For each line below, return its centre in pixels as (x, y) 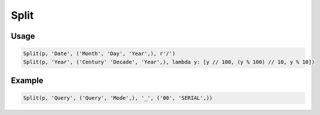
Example (27, 80)
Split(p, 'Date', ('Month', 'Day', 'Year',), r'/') (99, 54)
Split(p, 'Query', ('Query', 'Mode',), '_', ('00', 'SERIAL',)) (118, 98)
